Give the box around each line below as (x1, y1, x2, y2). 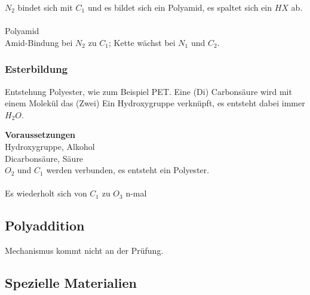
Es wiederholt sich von (5, 187, 87, 199)
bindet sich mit (17, 1, 73, 13)
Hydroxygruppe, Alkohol (5, 140, 95, 152)
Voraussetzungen (5, 128, 76, 141)
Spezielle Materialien (5, 274, 137, 292)
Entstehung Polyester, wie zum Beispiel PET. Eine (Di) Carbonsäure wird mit (5, 85, 292, 97)
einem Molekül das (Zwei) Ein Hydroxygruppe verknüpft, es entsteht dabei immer (5, 97, 305, 109)
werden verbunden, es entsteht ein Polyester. (46, 164, 210, 176)
